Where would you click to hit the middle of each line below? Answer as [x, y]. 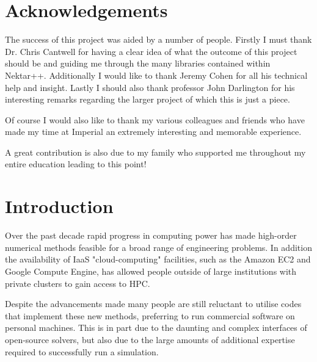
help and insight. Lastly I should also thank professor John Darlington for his [150, 87]
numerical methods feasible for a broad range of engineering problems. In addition [158, 247]
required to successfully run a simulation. [82, 351]
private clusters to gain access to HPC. [78, 283]
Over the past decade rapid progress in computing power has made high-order [151, 235]
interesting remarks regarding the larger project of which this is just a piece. [148, 99]
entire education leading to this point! [76, 164]
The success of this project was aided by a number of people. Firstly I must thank [158, 39]
